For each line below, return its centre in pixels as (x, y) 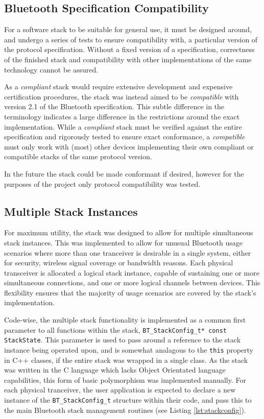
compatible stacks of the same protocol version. (78, 156)
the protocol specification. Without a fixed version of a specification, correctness (129, 49)
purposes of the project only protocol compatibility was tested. (102, 183)
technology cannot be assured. (51, 69)
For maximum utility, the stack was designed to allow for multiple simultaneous (129, 232)
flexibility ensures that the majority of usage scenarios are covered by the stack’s (130, 292)
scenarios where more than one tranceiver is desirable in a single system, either (128, 252)
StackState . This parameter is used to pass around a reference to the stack (123, 340)
